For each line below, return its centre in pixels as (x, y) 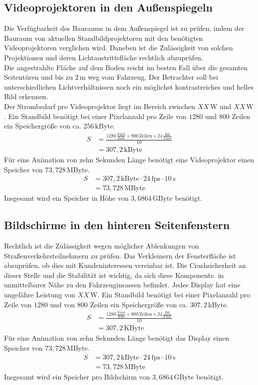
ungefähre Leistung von (40, 294)
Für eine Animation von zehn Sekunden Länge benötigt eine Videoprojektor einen (129, 159)
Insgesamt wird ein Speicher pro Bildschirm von (77, 376)
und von (63, 304)
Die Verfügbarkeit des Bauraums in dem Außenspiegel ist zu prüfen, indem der (124, 28)
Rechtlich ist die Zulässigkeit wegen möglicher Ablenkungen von (102, 245)
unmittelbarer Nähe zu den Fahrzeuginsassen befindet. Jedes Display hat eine (122, 285)
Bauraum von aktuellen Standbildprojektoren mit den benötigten (104, 38)
